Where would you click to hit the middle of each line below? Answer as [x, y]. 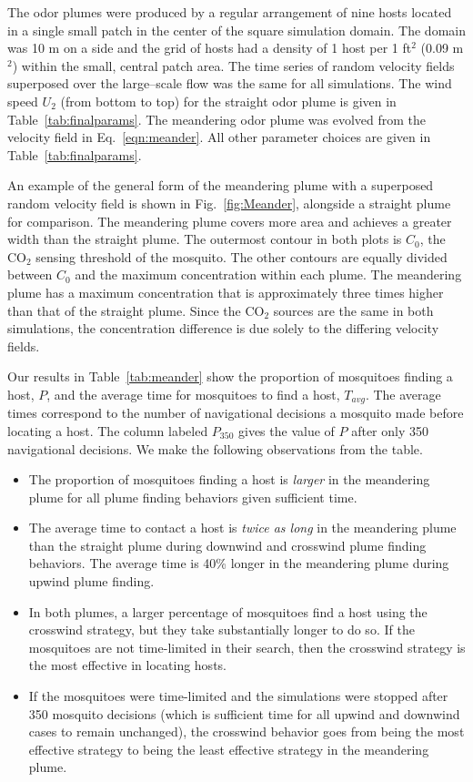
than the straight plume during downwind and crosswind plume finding [227, 545]
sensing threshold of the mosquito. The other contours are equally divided [242, 256]
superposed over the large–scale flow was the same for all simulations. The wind [230, 83]
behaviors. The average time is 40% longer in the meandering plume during [239, 563]
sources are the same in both [353, 310]
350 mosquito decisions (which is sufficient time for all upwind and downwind [244, 713]
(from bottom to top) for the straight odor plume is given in [228, 101]
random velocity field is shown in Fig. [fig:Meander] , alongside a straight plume [229, 203]
